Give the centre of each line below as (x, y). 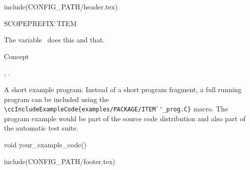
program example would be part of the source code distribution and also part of (125, 118)
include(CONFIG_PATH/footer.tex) (60, 161)
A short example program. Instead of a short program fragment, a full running (123, 89)
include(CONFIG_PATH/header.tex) (61, 6)
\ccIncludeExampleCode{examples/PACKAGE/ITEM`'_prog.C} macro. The (116, 109)
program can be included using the (56, 99)
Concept (17, 56)
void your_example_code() (45, 144)
